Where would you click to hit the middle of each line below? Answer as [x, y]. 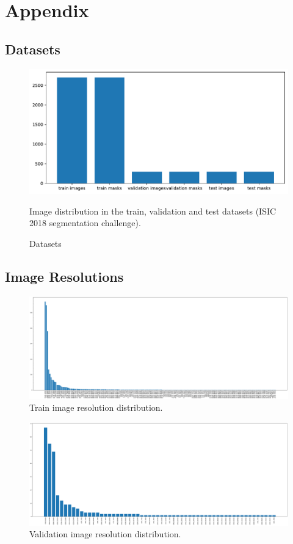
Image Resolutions [64, 276]
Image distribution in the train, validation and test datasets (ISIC [153, 211]
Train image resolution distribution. [96, 407]
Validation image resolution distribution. [105, 534]
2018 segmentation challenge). [85, 223]
